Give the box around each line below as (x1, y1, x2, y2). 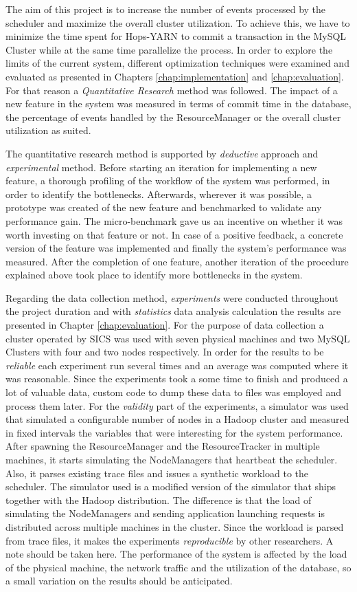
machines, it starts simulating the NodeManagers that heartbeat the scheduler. (5, 452, 338, 466)
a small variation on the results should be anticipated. (5, 573, 233, 588)
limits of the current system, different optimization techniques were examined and (5, 56, 349, 70)
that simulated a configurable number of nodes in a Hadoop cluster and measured (5, 412, 349, 426)
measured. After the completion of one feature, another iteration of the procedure (5, 254, 349, 268)
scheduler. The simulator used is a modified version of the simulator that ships (5, 479, 336, 494)
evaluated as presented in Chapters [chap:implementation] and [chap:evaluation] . (5, 69, 344, 83)
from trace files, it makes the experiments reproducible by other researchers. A (5, 533, 334, 547)
